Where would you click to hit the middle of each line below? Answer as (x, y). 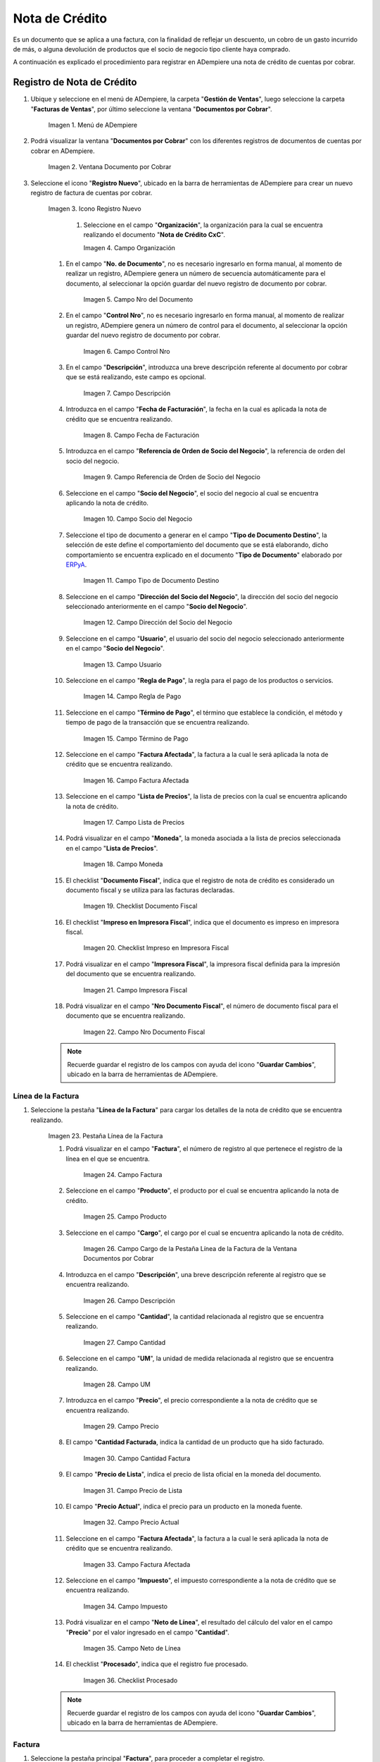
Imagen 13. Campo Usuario (122, 664)
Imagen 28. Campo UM (117, 1384)
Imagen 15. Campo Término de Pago (136, 738)
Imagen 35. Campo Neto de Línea (132, 1648)
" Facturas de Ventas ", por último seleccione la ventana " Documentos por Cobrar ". (151, 109)
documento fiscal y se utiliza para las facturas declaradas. (150, 890)
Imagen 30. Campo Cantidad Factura (137, 1458)
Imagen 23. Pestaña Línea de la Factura (106, 1135)
